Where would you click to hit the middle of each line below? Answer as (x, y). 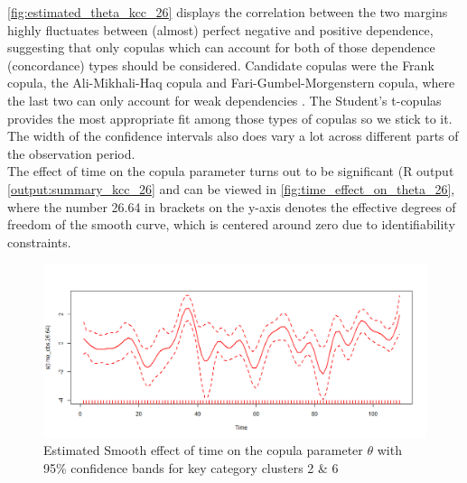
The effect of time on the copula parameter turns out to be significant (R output (231, 171)
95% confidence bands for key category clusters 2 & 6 (191, 468)
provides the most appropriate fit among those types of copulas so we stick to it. (230, 118)
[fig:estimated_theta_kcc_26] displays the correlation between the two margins (228, 12)
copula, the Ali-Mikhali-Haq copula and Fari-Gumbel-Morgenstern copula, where (231, 83)
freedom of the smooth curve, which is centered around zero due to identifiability (231, 224)
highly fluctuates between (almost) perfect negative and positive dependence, (220, 29)
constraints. (39, 241)
